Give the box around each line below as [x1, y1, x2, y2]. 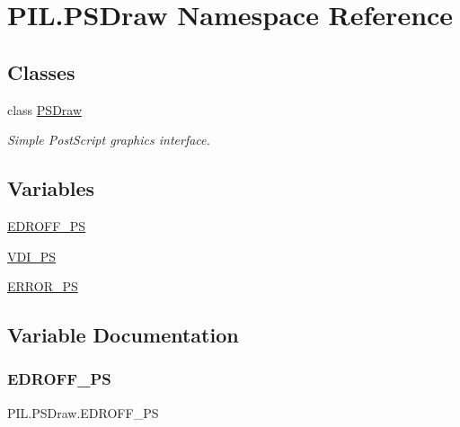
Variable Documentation [7, 321, 239, 349]
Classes [7, 58, 75, 85]
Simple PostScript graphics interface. [7, 130, 210, 149]
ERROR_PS [7, 277, 78, 296]
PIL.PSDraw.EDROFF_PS [7, 403, 159, 422]
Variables [7, 174, 95, 202]
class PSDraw [7, 100, 83, 119]
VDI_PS [7, 246, 57, 265]
